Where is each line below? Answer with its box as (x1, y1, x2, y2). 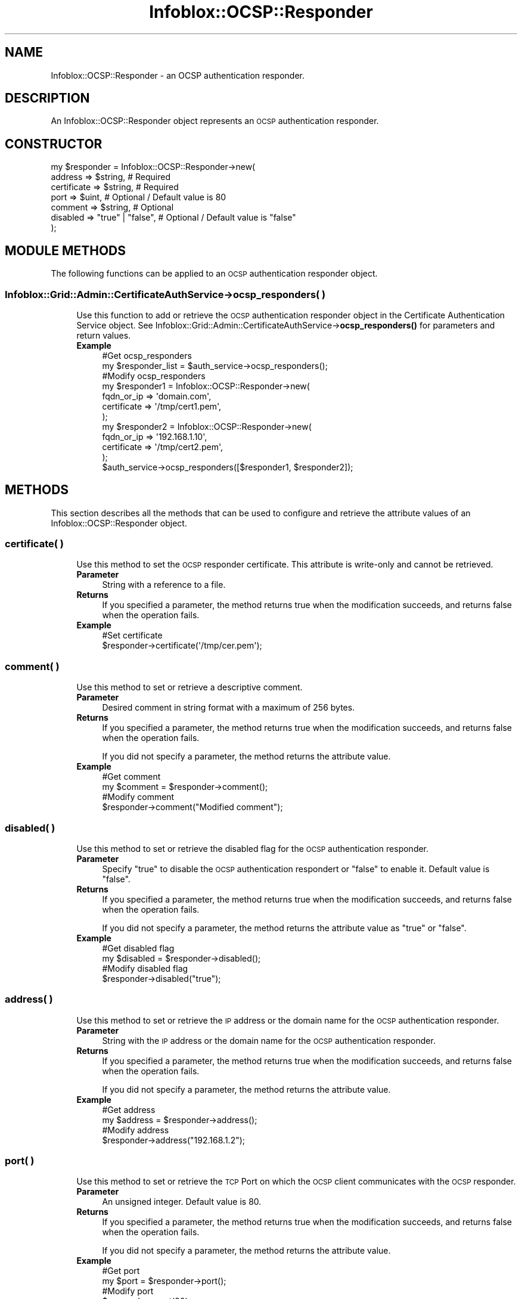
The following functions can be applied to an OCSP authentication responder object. (51, 268, 378, 279)
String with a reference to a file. (102, 579, 226, 590)
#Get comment (102, 771, 161, 782)
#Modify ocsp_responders (102, 370, 206, 381)
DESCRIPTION (5, 91, 90, 106)
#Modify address (102, 1124, 169, 1135)
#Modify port (102, 1286, 154, 1297)
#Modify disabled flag (102, 963, 188, 974)
